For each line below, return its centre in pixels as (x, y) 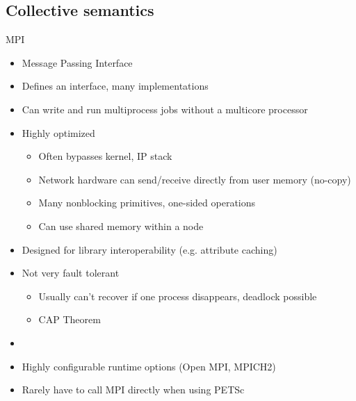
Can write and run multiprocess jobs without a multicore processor (165, 109)
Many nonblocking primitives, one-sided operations (147, 203)
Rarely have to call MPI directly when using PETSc (133, 390)
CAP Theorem (70, 319)
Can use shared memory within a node (121, 226)
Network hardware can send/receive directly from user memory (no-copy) (195, 179)
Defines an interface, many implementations (115, 86)
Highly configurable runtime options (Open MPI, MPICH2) (149, 366)
